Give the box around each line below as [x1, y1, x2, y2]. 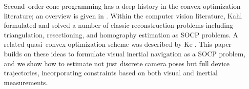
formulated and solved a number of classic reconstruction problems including [4, 20, 233, 30]
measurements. [4, 77, 48, 87]
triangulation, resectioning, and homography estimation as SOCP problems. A [4, 29, 238, 39]
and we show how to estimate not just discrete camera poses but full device [4, 58, 230, 68]
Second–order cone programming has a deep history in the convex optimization [4, 1, 241, 11]
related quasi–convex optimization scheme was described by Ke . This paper [4, 39, 231, 49]
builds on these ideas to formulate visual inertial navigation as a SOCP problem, [4, 48, 246, 58]
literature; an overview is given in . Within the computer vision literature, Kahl [4, 10, 242, 20]
